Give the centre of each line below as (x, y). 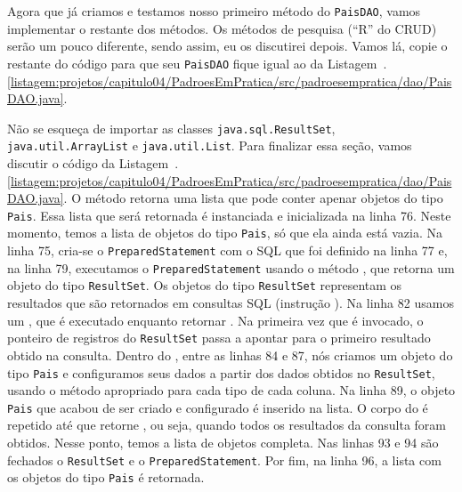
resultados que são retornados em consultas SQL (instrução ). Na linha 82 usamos (231, 303)
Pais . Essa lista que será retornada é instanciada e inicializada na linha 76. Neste (229, 215)
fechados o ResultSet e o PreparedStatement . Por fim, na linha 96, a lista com (224, 460)
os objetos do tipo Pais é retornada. (106, 477)
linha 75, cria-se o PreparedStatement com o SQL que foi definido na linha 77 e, (227, 250)
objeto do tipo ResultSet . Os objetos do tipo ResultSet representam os (205, 285)
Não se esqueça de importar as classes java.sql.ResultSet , (171, 128)
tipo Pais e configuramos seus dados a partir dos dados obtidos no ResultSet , (221, 372)
